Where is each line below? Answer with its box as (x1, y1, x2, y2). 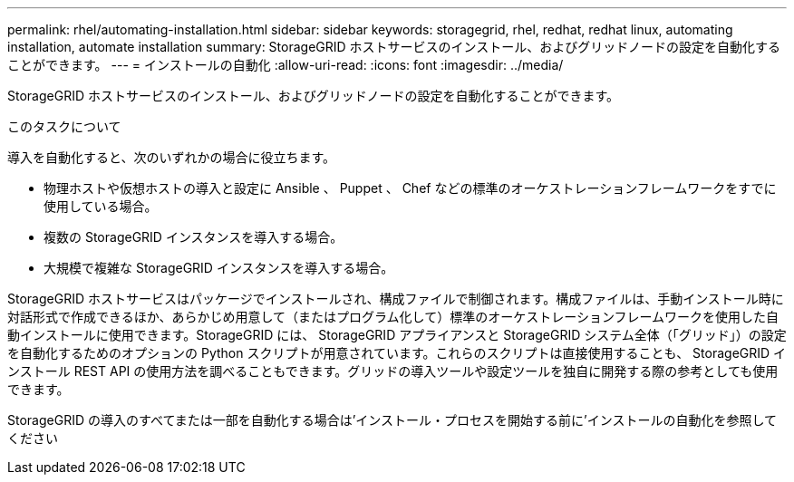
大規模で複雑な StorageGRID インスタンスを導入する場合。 (44, 260, 394, 275)
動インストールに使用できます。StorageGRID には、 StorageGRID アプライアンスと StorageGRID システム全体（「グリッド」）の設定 (7, 327, 787, 342)
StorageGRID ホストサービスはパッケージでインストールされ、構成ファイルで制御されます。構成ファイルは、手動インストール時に (7, 291, 784, 306)
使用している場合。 (44, 198, 158, 214)
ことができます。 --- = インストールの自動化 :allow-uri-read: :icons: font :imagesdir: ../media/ (7, 57, 564, 72)
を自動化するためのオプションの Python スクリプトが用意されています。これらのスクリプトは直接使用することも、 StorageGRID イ (7, 345, 787, 361)
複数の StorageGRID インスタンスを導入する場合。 (44, 229, 344, 245)
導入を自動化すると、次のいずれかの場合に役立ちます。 (7, 149, 336, 165)
